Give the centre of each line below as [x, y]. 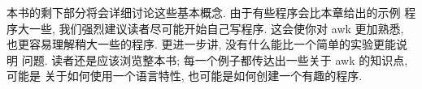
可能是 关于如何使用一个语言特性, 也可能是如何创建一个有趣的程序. [185, 76]
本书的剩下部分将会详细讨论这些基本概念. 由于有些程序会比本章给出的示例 [204, 12]
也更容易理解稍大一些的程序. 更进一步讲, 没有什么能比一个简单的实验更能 [202, 44]
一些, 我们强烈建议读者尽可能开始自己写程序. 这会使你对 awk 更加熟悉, [216, 28]
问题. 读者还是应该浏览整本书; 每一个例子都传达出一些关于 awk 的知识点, [215, 59]
